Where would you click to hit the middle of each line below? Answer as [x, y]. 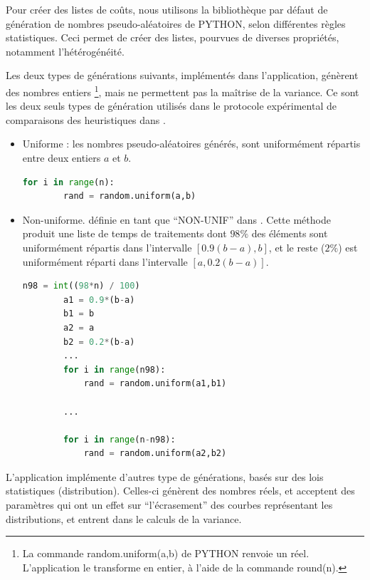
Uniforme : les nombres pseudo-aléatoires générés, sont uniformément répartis [191, 144]
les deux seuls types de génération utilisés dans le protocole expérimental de [171, 106]
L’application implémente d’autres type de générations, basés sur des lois [165, 476]
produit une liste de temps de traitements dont [125, 233]
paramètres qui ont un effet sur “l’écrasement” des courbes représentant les [169, 505]
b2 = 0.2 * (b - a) [99, 342]
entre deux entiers [62, 157]
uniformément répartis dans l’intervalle [107, 247]
